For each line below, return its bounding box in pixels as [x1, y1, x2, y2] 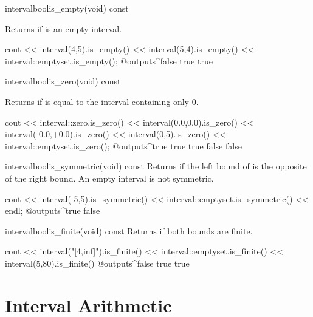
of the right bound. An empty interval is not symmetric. [5, 171, 214, 184]
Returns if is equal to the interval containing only [5, 95, 190, 107]
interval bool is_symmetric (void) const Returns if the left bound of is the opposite [5, 160, 307, 172]
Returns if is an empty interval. [5, 22, 122, 35]
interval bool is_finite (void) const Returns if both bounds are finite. [5, 224, 253, 237]
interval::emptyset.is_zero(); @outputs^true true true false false [5, 139, 242, 152]
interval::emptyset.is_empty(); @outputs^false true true [5, 54, 213, 67]
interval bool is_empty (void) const [5, 2, 129, 14]
